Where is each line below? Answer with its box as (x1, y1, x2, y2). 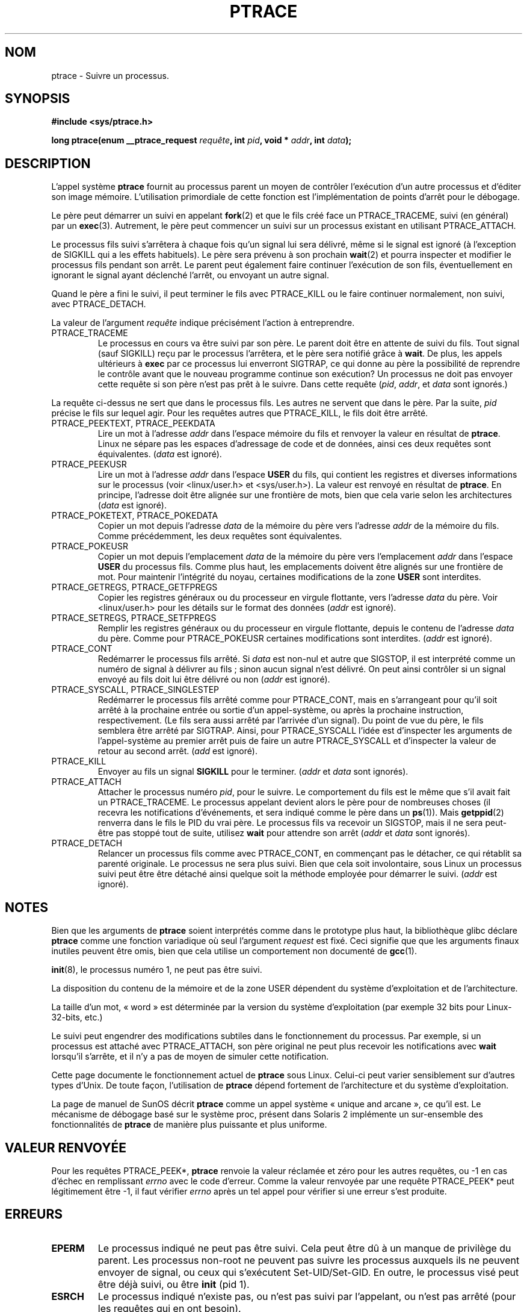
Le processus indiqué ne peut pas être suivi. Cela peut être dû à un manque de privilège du (97, 1242, 511, 1254)
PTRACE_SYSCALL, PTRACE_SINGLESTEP (51, 684, 220, 695)
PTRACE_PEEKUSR (51, 459, 127, 470)
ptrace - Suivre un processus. (51, 70, 169, 81)
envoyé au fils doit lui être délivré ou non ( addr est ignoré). (97, 674, 330, 685)
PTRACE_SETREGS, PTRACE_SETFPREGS (51, 613, 217, 623)
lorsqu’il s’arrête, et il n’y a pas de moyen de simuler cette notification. (51, 1051, 329, 1062)
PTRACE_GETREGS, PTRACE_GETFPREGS (51, 582, 218, 593)
